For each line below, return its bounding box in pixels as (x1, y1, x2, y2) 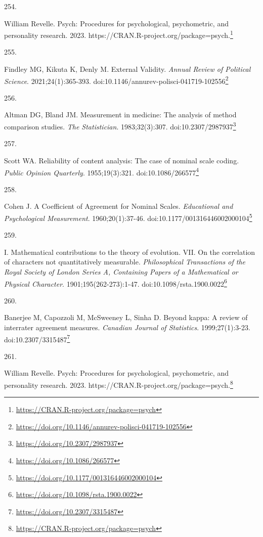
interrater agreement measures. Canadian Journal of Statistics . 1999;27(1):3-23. (4, 322, 250, 332)
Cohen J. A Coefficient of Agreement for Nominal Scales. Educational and (4, 201, 233, 211)
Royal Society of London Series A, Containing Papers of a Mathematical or (4, 266, 238, 277)
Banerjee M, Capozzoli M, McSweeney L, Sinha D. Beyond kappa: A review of (4, 312, 248, 323)
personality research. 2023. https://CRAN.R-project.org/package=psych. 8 (4, 378, 233, 390)
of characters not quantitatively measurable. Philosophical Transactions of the (4, 256, 245, 267)
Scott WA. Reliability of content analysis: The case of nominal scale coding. (4, 155, 239, 165)
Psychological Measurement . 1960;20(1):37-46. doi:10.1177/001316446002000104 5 (4, 211, 252, 223)
